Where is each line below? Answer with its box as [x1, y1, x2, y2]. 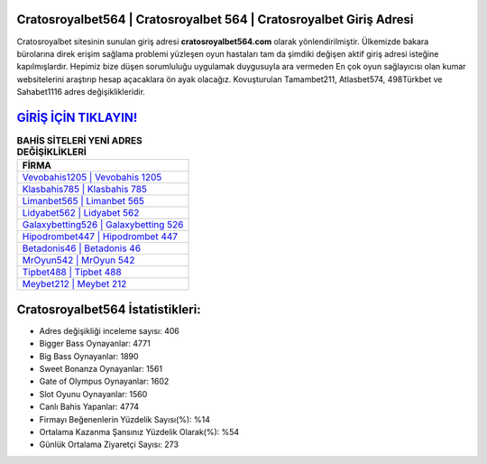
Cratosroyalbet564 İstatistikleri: [16, 302, 202, 317]
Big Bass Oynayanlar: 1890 [39, 350, 139, 361]
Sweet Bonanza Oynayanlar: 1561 [39, 364, 162, 375]
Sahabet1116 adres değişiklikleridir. [16, 87, 146, 97]
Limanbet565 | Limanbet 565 [22, 195, 144, 208]
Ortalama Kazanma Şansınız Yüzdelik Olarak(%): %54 [39, 427, 240, 437]
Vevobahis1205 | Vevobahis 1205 [22, 172, 162, 184]
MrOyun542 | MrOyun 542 [22, 254, 135, 266]
